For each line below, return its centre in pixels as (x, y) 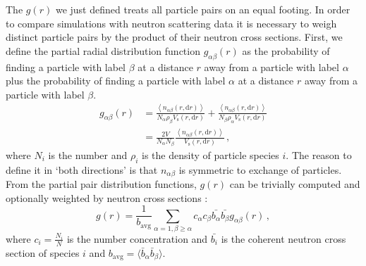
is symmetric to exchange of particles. (260, 169)
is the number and (88, 154)
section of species (43, 252)
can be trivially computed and (295, 183)
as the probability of (286, 50)
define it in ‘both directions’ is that (82, 169)
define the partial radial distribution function (103, 50)
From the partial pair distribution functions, (101, 183)
